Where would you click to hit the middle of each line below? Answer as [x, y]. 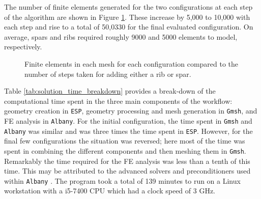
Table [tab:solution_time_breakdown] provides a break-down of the [110, 91]
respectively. [23, 47]
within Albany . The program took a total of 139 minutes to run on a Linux [122, 180]
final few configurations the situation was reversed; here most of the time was [125, 141]
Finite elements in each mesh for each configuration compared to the [132, 63]
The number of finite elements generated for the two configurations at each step [128, 7]
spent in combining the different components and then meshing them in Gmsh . [125, 150]
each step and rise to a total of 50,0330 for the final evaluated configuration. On [129, 27]
